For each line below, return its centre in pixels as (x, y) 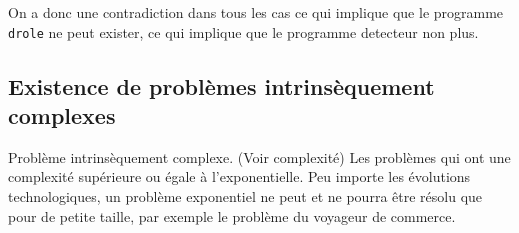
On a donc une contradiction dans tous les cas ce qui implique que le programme (256, 12)
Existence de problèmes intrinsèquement (221, 85)
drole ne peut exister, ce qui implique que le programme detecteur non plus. (243, 31)
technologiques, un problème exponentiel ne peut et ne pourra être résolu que (245, 196)
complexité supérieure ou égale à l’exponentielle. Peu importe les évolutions (239, 176)
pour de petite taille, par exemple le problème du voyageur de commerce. (232, 215)
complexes (62, 115)
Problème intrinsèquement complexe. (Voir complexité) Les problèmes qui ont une (259, 156)
